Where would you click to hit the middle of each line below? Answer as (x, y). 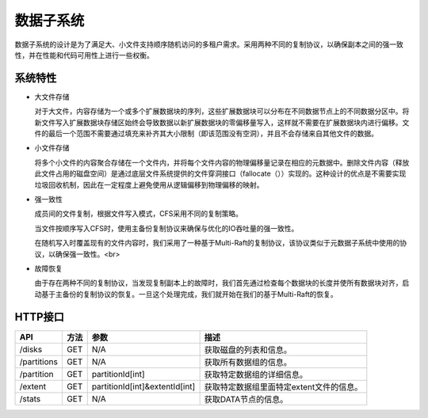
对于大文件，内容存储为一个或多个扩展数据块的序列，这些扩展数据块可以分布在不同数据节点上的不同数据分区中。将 (222, 112)
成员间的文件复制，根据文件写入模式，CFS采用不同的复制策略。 (139, 214)
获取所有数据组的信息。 (248, 362)
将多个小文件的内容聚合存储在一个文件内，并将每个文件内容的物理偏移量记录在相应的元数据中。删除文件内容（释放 (222, 162)
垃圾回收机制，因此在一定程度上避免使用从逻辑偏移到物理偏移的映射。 (149, 184)
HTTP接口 (40, 317)
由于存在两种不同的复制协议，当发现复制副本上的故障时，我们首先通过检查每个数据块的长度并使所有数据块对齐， (218, 283)
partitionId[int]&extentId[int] (143, 386)
